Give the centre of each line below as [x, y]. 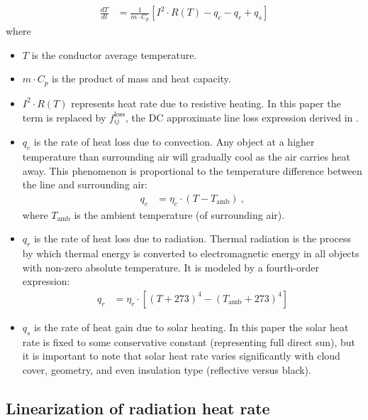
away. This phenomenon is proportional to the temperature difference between [192, 170]
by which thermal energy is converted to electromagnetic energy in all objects [191, 253]
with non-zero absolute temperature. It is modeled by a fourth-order [171, 267]
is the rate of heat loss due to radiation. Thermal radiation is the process [193, 238]
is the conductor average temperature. [114, 54]
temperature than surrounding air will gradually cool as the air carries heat [186, 157]
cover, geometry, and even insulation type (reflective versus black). [167, 369]
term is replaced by [64, 117]
